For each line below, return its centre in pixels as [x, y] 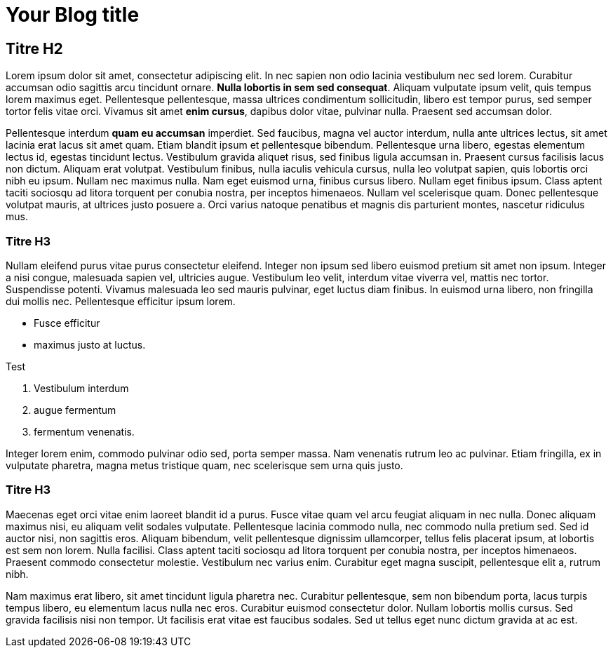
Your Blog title [73, 15]
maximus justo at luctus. [90, 344]
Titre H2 [34, 48]
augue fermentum [75, 410]
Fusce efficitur [67, 323]
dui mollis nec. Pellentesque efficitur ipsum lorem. [121, 301]
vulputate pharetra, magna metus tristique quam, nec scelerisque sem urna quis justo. [204, 465]
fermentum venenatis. [84, 431]
